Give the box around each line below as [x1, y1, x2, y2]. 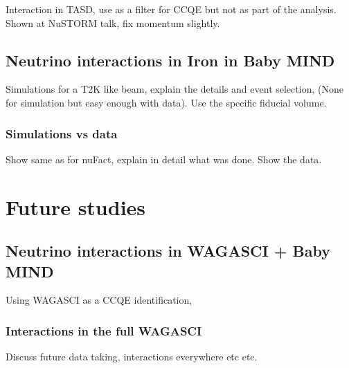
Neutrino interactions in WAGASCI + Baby [6, 240, 330, 261]
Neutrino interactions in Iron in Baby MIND [6, 49, 335, 71]
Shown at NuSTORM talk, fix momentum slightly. [6, 15, 220, 30]
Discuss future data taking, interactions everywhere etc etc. [6, 349, 258, 364]
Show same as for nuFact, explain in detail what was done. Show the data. [6, 151, 322, 166]
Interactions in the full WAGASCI [6, 322, 202, 339]
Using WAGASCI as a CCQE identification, [6, 293, 193, 307]
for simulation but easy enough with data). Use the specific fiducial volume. [6, 95, 327, 109]
